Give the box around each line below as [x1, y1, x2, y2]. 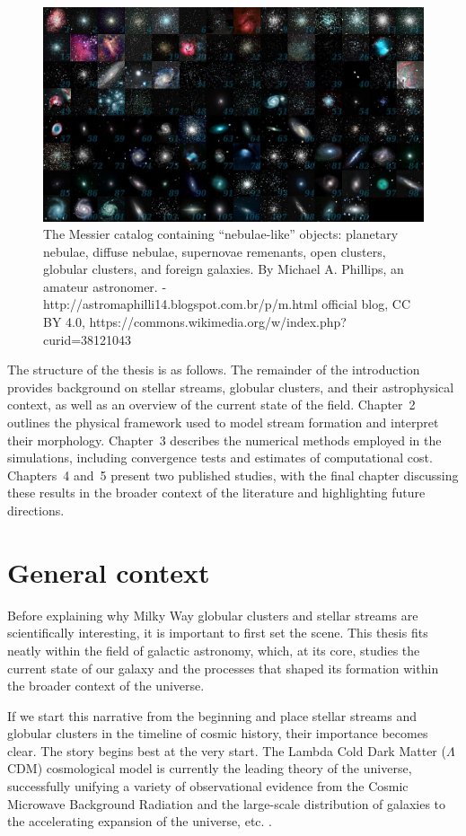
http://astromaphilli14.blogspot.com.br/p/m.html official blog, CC [43, 295, 411, 313]
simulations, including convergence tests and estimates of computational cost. [7, 448, 433, 467]
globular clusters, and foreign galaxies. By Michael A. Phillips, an [43, 260, 404, 278]
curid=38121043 [43, 330, 132, 348]
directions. [7, 501, 65, 519]
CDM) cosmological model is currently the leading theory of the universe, [7, 759, 412, 778]
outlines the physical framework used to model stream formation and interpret [7, 413, 439, 432]
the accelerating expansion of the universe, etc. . [7, 812, 273, 831]
